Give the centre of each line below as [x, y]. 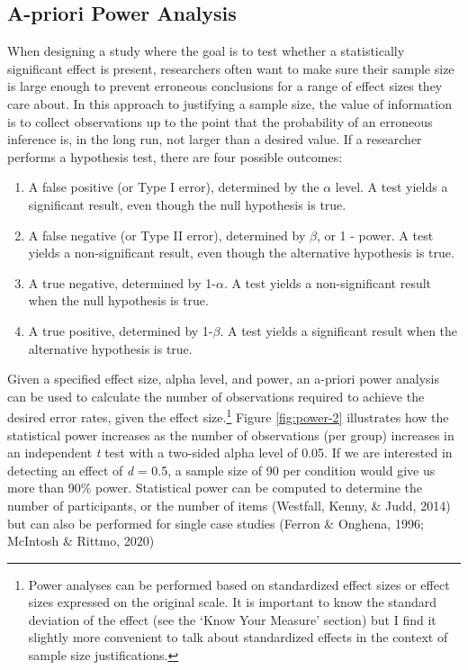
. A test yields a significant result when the [339, 330]
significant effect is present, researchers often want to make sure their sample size [231, 68]
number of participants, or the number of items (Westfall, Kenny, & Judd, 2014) [229, 505]
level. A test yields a [391, 187]
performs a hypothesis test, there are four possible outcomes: [175, 156]
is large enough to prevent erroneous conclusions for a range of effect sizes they [225, 86]
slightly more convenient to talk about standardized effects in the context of [238, 637]
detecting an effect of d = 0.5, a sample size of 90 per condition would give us [221, 470]
